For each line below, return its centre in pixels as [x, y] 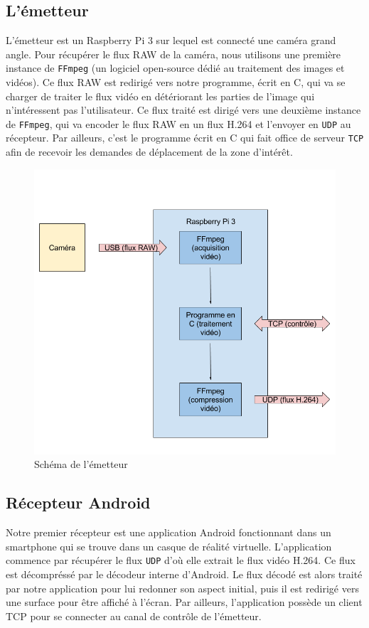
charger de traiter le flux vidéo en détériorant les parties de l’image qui [160, 96]
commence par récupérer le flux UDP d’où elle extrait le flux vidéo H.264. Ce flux [181, 560]
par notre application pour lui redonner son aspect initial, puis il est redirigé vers [182, 588]
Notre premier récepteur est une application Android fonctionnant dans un [169, 532]
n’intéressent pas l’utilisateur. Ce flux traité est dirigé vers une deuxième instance [183, 110]
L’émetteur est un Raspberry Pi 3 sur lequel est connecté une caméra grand [171, 40]
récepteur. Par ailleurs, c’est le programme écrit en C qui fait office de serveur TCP [185, 138]
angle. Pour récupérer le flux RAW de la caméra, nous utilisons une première [173, 54]
